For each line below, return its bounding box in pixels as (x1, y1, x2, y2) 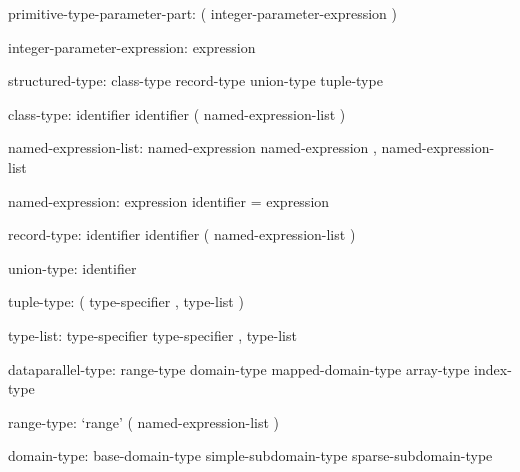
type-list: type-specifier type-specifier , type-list (8, 324, 297, 345)
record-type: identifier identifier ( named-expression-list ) (8, 224, 356, 245)
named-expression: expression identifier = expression (8, 190, 330, 211)
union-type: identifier (8, 257, 137, 278)
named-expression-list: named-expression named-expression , (8, 137, 377, 158)
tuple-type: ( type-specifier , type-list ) (8, 291, 244, 312)
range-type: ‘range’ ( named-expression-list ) (8, 411, 280, 432)
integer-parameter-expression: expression (8, 36, 256, 57)
